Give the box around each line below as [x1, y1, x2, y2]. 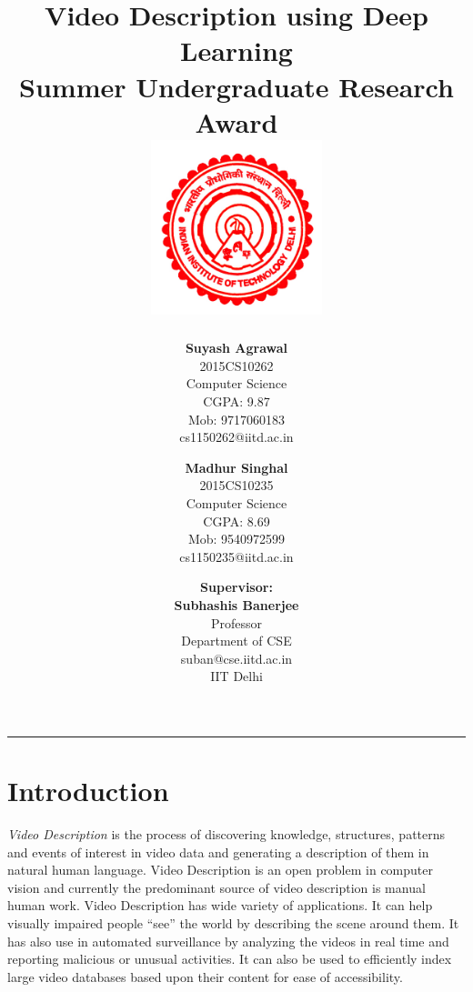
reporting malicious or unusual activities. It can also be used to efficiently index [7, 949, 452, 968]
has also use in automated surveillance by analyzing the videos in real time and [7, 931, 449, 950]
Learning [180, 32, 293, 69]
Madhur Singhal [185, 457, 288, 476]
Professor [210, 613, 263, 632]
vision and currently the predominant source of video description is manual [7, 877, 426, 897]
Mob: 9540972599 [187, 529, 286, 548]
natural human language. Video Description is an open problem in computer [7, 860, 433, 879]
